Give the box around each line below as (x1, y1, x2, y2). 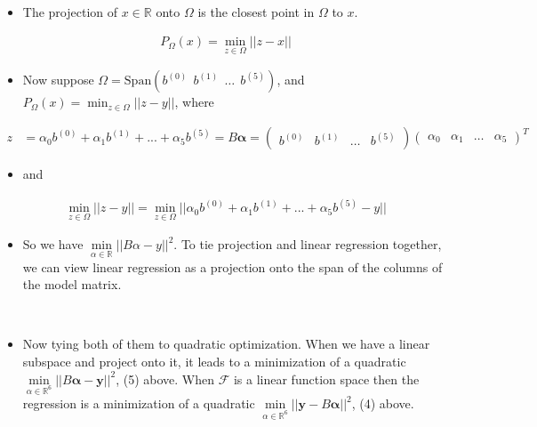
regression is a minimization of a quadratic (22, 394, 255, 413)
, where (174, 93, 214, 111)
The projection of (22, 2, 118, 20)
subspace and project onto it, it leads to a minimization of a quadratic (22, 351, 406, 370)
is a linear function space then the (233, 369, 420, 388)
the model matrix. (22, 275, 122, 294)
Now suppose (22, 70, 94, 89)
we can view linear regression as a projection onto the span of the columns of (22, 257, 443, 276)
